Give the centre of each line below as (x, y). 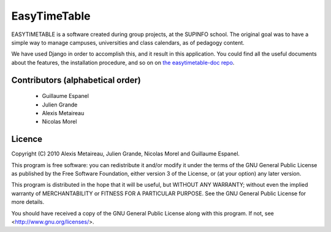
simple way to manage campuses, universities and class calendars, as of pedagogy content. (128, 42)
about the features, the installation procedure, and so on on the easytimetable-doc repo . (123, 62)
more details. (28, 202)
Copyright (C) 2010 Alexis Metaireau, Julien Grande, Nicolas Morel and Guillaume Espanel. (126, 154)
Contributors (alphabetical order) (76, 80)
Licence (27, 139)
